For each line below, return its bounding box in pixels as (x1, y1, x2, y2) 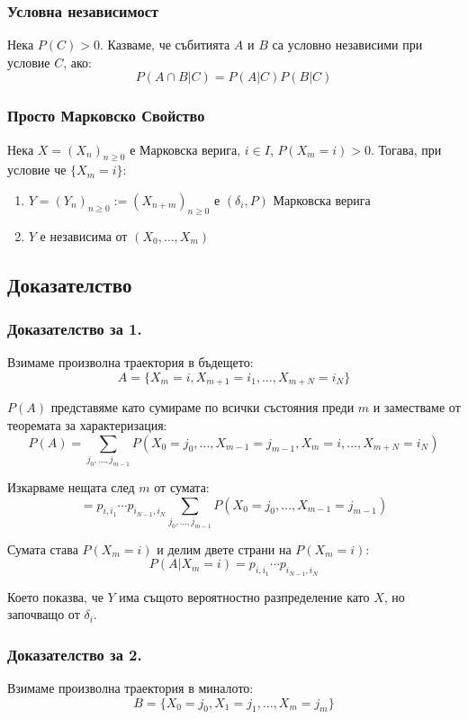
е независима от (40, 226, 128, 245)
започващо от (7, 605, 80, 624)
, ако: (63, 52, 92, 71)
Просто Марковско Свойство (7, 104, 205, 127)
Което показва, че (7, 587, 103, 606)
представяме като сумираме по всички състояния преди (50, 398, 355, 417)
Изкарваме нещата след (7, 477, 135, 496)
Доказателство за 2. (7, 643, 142, 665)
